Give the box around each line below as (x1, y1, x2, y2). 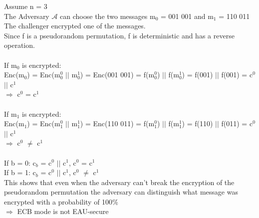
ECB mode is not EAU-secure (17, 206, 109, 217)
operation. (4, 40, 35, 50)
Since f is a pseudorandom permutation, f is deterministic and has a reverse (4, 30, 235, 40)
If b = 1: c (4, 167, 36, 178)
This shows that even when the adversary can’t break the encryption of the (4, 177, 235, 187)
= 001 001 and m (161, 10, 214, 21)
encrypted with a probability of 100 (4, 196, 113, 207)
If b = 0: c (4, 157, 36, 168)
